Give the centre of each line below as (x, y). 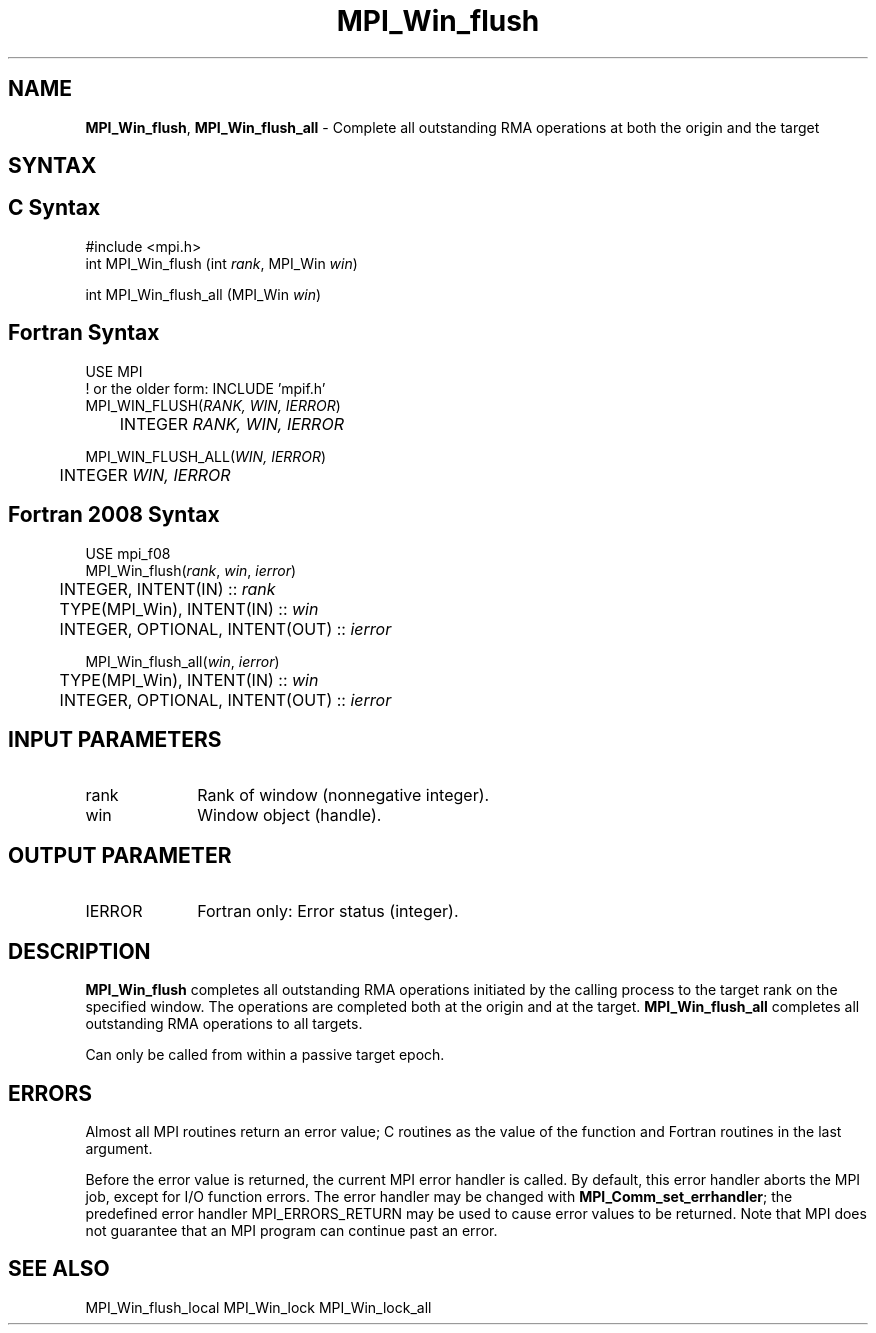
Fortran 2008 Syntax (114, 515)
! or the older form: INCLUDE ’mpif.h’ (205, 388)
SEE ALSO (59, 1269)
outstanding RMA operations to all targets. (224, 1024)
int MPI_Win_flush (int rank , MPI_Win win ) (221, 263)
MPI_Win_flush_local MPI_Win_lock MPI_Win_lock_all (258, 1307)
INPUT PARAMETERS (115, 739)
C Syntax (54, 208)
